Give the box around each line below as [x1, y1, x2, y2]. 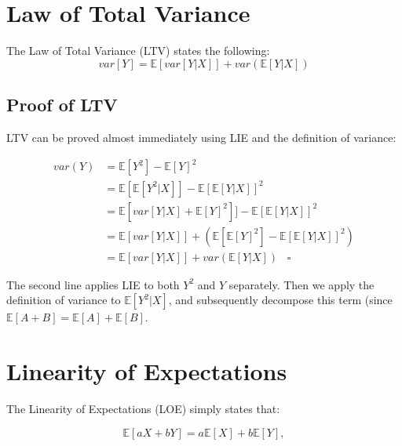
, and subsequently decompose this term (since [168, 292, 393, 308]
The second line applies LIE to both [6, 276, 180, 292]
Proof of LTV [6, 92, 118, 117]
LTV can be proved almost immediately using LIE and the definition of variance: [6, 129, 397, 145]
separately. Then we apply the [228, 276, 375, 292]
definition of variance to [6, 292, 121, 308]
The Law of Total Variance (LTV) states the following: [6, 42, 270, 59]
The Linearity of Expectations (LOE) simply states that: [6, 400, 280, 416]
